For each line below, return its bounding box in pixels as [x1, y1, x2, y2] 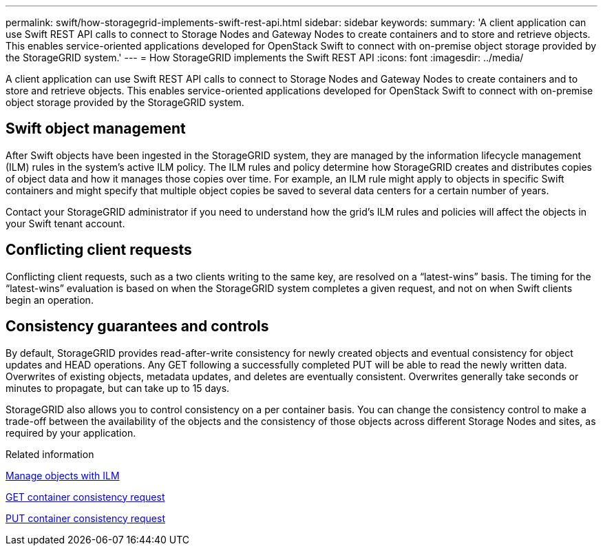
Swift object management [6, 120, 186, 138]
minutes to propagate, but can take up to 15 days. [6, 382, 230, 394]
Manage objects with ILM [6, 469, 120, 481]
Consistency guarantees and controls [6, 318, 269, 335]
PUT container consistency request [6, 512, 165, 524]
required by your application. [6, 426, 136, 439]
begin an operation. [6, 293, 94, 306]
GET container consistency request [6, 490, 165, 503]
